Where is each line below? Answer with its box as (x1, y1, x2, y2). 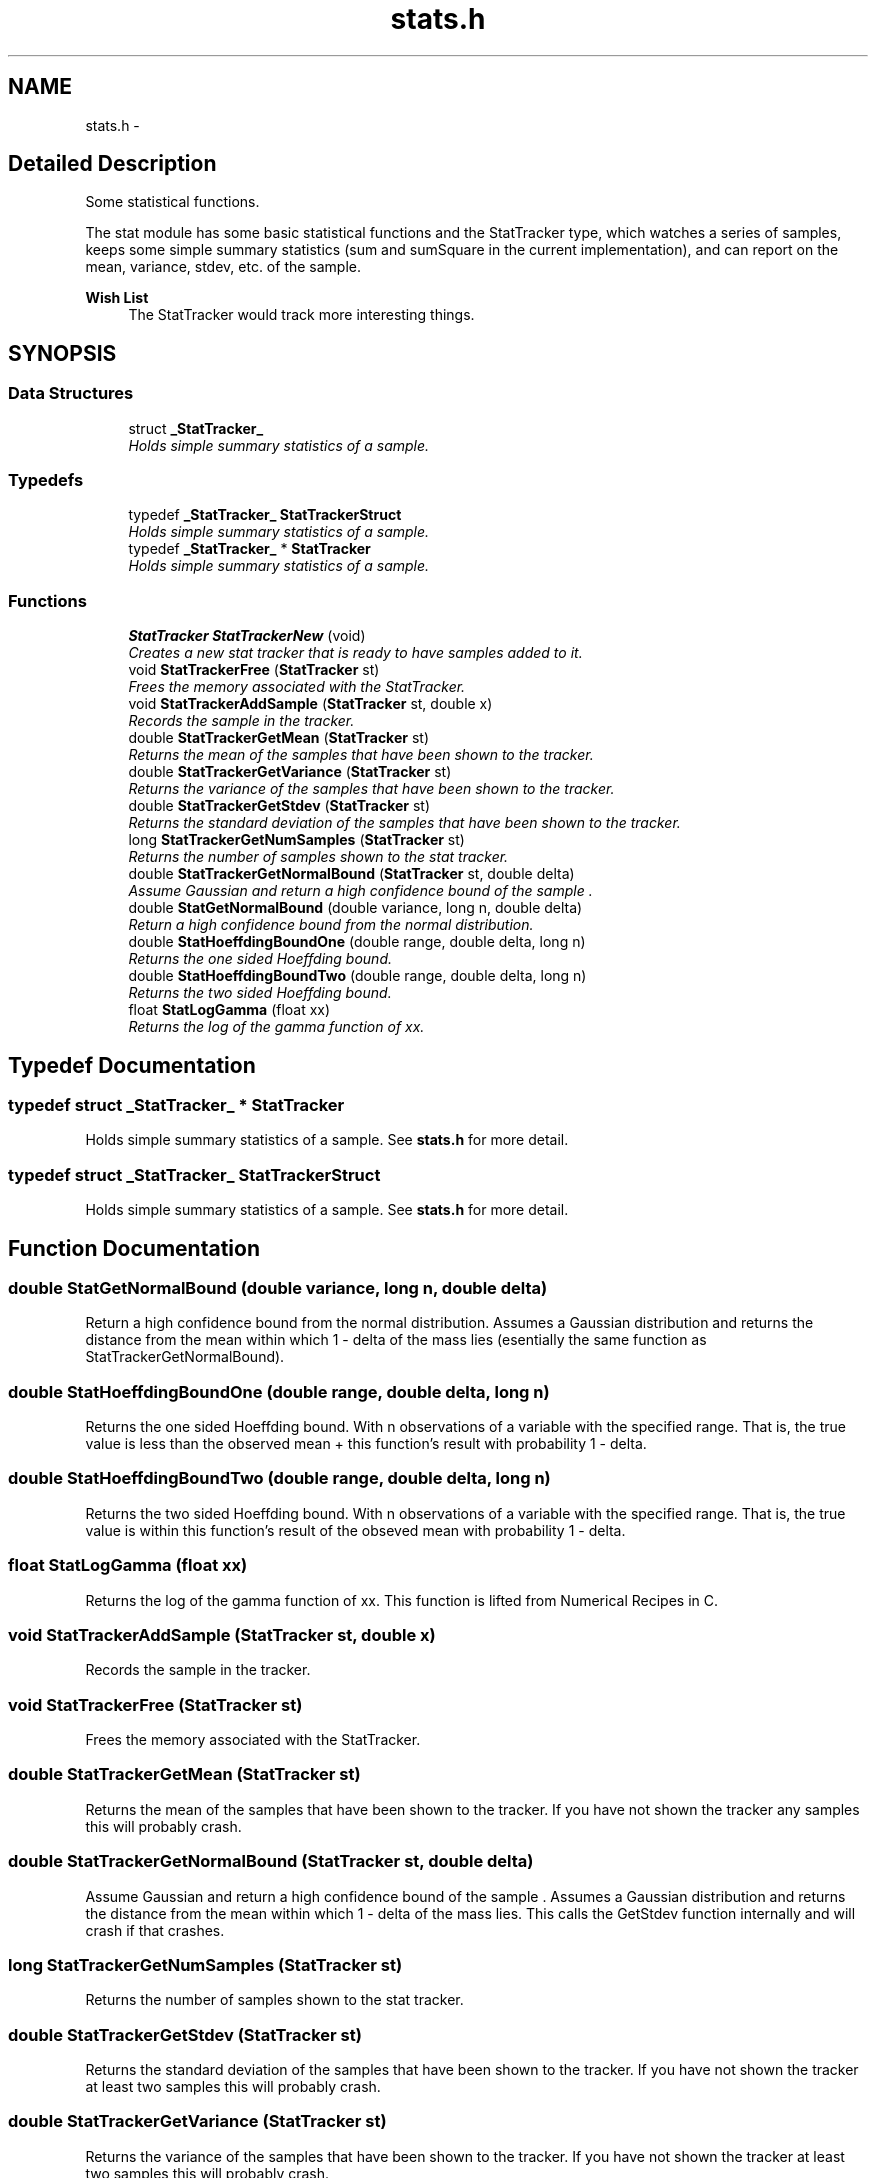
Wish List (85, 289, 149, 307)
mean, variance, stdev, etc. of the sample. (85, 258, 362, 276)
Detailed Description (8, 151, 217, 177)
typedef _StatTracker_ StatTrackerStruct (128, 506, 402, 524)
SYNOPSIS (8, 340, 117, 366)
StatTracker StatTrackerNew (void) (128, 627, 366, 645)
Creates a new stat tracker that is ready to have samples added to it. (128, 644, 583, 662)
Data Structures (8, 383, 134, 404)
